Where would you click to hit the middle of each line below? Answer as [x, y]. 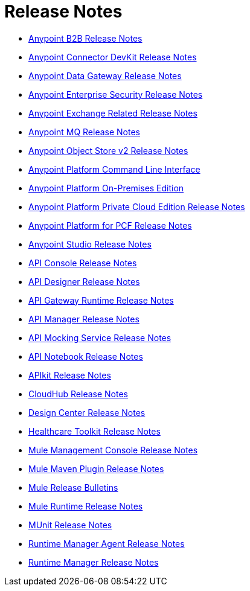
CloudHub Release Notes [78, 394]
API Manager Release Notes [84, 319]
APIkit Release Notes [70, 375]
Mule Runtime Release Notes [86, 506]
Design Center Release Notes [87, 412]
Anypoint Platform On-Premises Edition [106, 188]
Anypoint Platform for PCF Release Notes [110, 225]
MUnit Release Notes [70, 525]
